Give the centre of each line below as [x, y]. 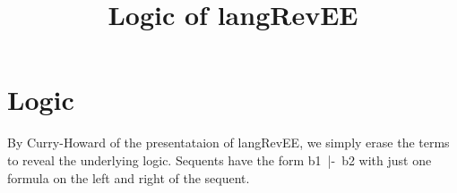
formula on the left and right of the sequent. [129, 177]
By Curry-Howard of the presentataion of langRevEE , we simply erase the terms [228, 143]
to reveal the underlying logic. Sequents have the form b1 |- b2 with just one [220, 159]
